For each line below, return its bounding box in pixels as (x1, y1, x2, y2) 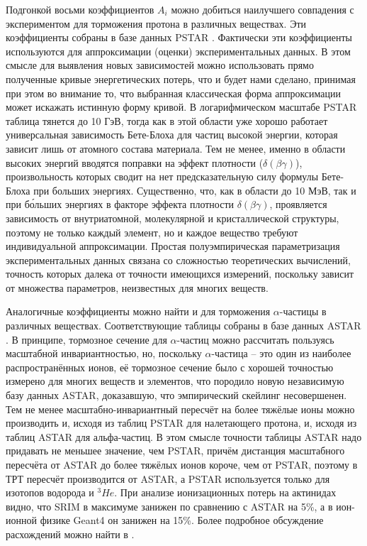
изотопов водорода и (6, 485, 94, 500)
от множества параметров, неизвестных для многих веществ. (6, 280, 269, 295)
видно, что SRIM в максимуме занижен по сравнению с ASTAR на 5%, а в (6, 498, 333, 513)
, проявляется (269, 197, 327, 212)
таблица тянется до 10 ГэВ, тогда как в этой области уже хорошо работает (6, 113, 328, 128)
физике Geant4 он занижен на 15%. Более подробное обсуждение (40, 513, 324, 528)
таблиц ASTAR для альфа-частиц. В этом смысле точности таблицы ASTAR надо (6, 429, 362, 444)
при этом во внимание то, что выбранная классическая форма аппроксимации (6, 85, 341, 100)
